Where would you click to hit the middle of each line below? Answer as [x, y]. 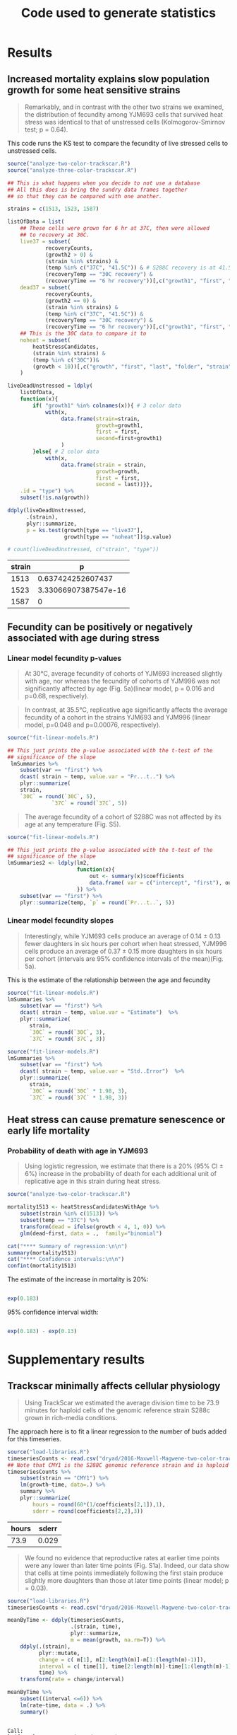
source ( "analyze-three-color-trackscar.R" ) [72, 170]
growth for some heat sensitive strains [94, 90]
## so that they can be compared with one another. [85, 196]
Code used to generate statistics [119, 13]
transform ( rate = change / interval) [72, 1679]
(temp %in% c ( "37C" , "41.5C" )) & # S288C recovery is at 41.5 [138, 268]
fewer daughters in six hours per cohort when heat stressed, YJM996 [126, 943]
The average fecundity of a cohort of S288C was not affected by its [123, 817]
